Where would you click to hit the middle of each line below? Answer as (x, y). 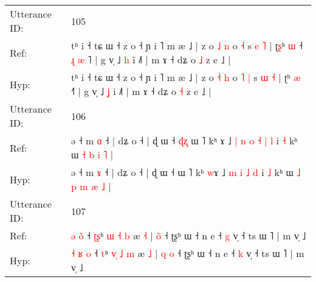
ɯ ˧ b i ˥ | (92, 154)
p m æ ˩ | (91, 186)
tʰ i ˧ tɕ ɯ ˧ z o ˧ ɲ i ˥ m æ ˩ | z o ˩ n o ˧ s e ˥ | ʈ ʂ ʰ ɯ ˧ (187, 45)
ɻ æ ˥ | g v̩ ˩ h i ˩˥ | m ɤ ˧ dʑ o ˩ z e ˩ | (151, 59)
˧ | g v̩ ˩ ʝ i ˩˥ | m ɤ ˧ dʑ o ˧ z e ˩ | (141, 91)
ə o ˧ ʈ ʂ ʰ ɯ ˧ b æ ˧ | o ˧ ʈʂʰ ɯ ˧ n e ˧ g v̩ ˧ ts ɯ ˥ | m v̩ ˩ (189, 235)
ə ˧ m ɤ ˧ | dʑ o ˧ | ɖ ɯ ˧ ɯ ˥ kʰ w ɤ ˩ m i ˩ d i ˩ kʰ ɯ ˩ (186, 172)
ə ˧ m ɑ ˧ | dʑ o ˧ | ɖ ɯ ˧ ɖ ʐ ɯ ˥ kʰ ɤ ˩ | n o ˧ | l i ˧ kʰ (184, 140)
